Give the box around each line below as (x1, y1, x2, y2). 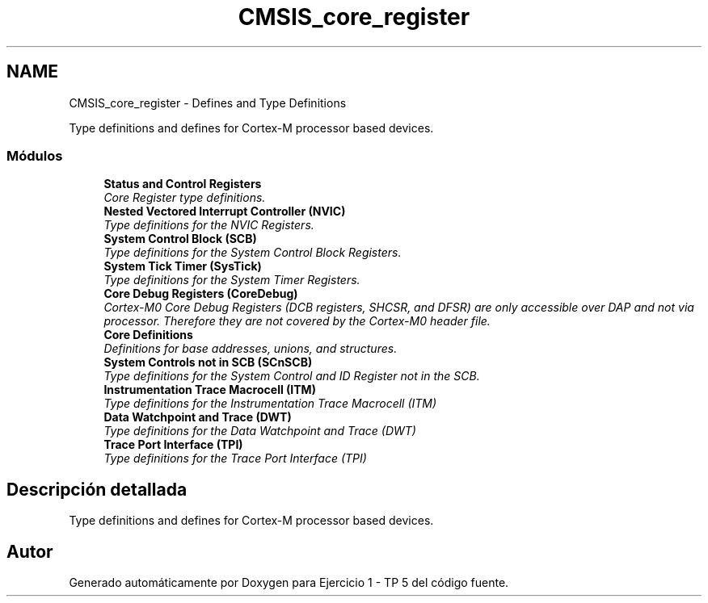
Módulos (6, 147, 63, 164)
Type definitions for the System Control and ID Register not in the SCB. (103, 369, 480, 383)
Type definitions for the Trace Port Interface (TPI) (103, 451, 367, 466)
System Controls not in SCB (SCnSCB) (103, 355, 313, 370)
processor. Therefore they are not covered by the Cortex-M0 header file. (103, 314, 491, 329)
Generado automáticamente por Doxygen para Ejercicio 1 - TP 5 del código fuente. (69, 576, 509, 590)
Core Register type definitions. (103, 191, 266, 205)
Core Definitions (103, 328, 193, 342)
